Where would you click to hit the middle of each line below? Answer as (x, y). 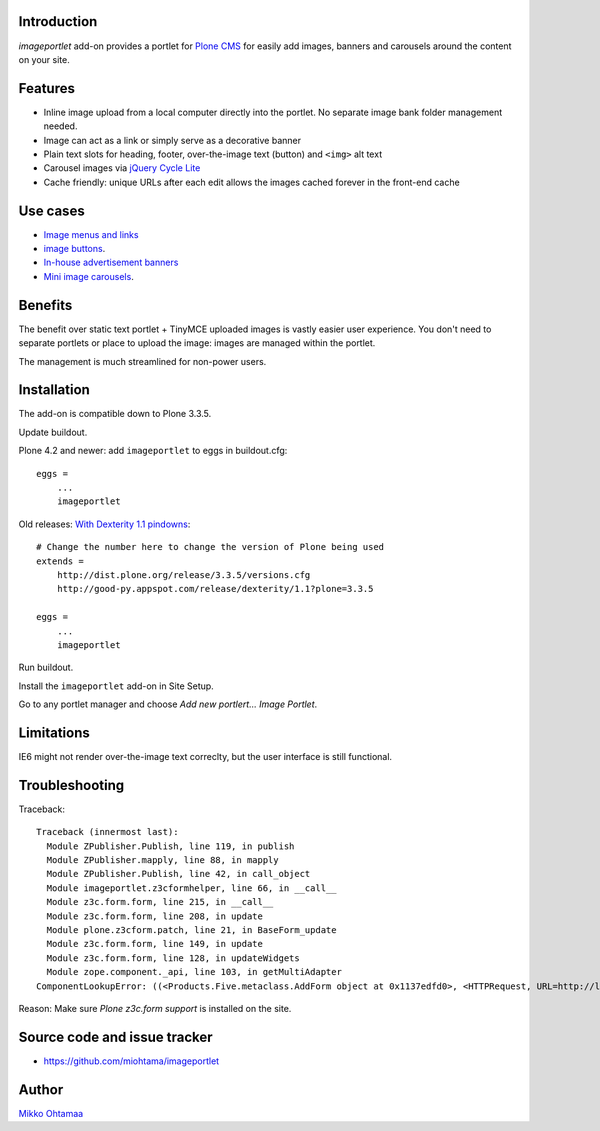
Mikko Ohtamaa (51, 1113)
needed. (60, 126)
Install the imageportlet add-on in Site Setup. (116, 686)
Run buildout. (46, 667)
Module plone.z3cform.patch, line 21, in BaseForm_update (191, 930)
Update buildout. (53, 432)
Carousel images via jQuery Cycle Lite (122, 168)
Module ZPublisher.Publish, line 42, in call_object (178, 874)
